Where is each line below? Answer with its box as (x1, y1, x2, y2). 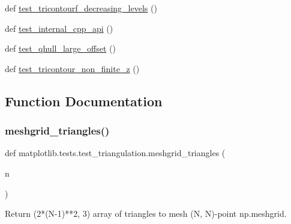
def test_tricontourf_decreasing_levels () (5, 2, 157, 14)
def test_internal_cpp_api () (5, 22, 113, 34)
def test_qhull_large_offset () (5, 42, 116, 55)
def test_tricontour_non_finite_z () (5, 62, 140, 74)
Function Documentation (5, 91, 163, 110)
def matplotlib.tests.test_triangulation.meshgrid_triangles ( (5, 147, 226, 159)
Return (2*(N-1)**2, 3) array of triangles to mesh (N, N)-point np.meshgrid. (5, 207, 287, 220)
